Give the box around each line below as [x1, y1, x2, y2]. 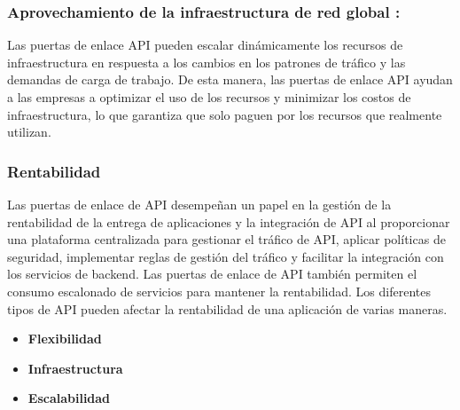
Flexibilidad [27, 329, 102, 348]
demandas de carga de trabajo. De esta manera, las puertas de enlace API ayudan [7, 70, 453, 89]
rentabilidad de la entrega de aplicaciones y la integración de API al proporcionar [7, 212, 450, 231]
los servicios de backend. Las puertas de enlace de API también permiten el [7, 264, 417, 283]
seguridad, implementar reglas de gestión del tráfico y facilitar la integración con [7, 247, 444, 265]
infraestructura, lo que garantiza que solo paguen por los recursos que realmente [7, 105, 442, 123]
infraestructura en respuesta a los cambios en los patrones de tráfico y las [7, 52, 406, 71]
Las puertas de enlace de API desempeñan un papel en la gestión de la [7, 195, 392, 213]
